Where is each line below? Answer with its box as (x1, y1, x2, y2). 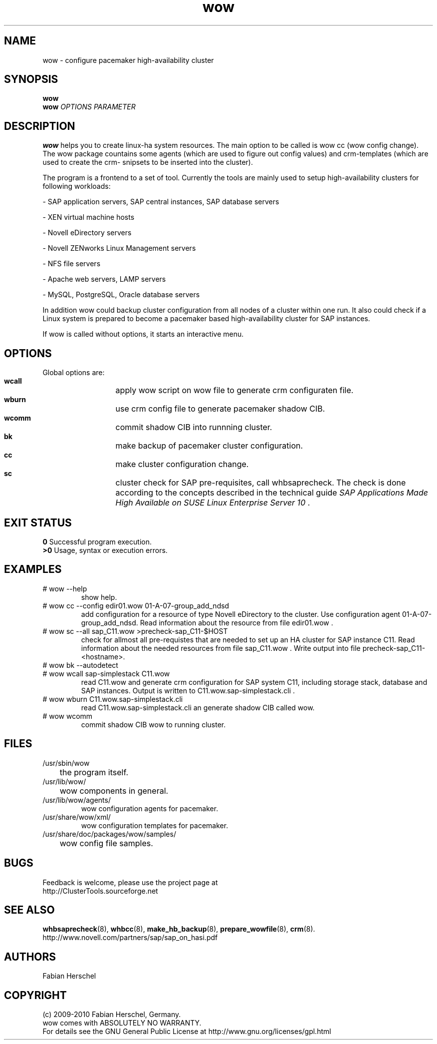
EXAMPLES (4, 563, 62, 576)
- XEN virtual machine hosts (42, 213, 135, 222)
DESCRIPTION (4, 119, 75, 132)
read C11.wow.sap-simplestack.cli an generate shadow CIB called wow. (81, 703, 315, 712)
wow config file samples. (59, 838, 153, 848)
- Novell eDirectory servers (42, 228, 132, 237)
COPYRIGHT (4, 989, 67, 1002)
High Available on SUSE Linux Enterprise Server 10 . (115, 498, 310, 508)
